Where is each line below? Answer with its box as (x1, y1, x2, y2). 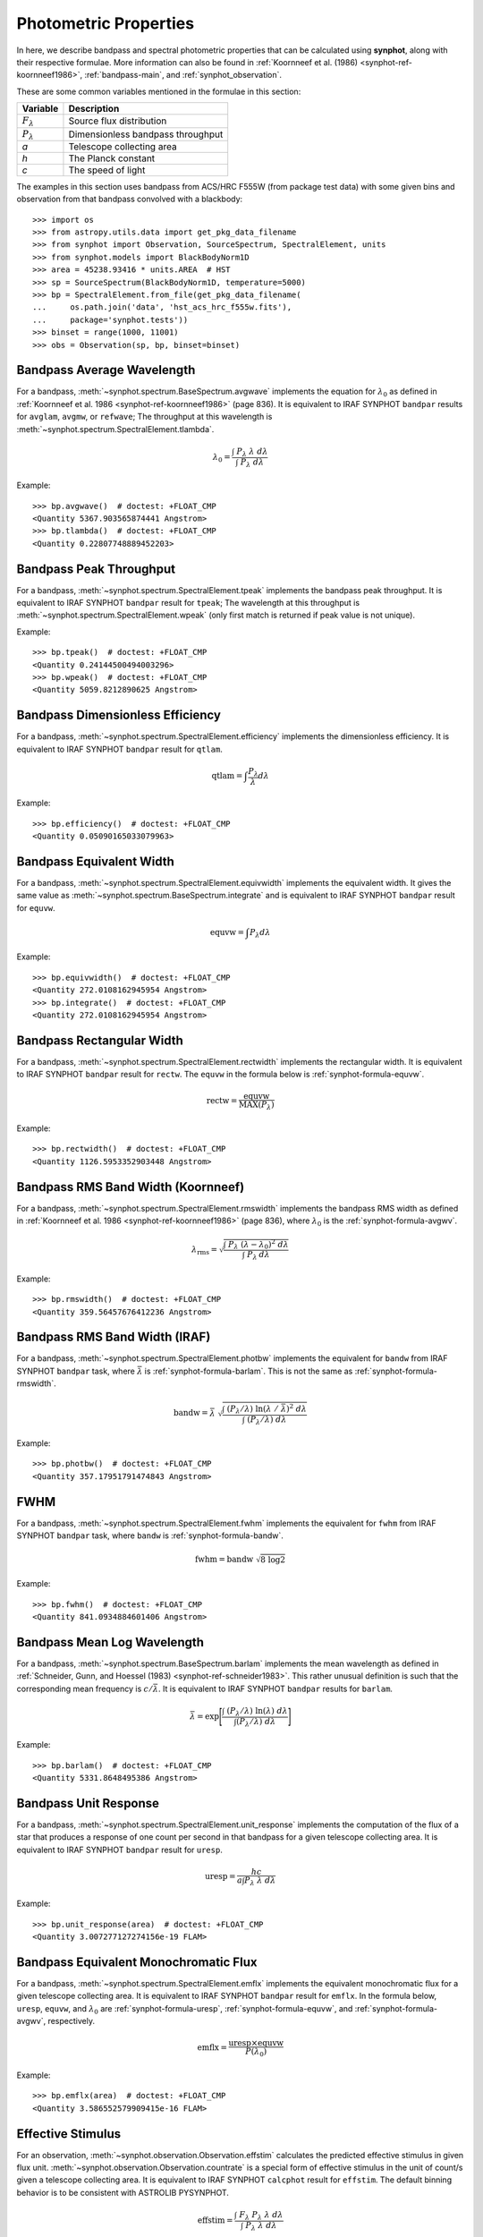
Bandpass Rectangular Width (16, 1033, 183, 1048)
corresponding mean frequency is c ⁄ (16, 1683, 152, 1694)
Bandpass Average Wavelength (16, 362, 196, 378)
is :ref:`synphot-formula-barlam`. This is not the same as (144, 1365, 353, 1376)
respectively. (47, 2016, 96, 2027)
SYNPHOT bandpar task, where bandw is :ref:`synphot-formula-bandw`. (16, 1530, 284, 1541)
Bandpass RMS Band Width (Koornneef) (16, 1179, 245, 1195)
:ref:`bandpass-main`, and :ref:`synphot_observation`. (84, 70, 282, 81)
